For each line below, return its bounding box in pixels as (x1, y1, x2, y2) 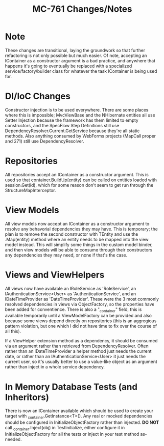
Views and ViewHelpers (5, 269, 105, 280)
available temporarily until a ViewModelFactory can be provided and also (5, 313, 152, 319)
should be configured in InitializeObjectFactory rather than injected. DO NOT (5, 419, 159, 425)
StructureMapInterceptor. (5, 187, 56, 193)
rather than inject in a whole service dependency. (5, 364, 105, 370)
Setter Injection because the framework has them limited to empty (5, 117, 139, 123)
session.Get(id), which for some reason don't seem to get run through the (5, 182, 154, 188)
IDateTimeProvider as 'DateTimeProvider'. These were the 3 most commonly (5, 296, 159, 302)
